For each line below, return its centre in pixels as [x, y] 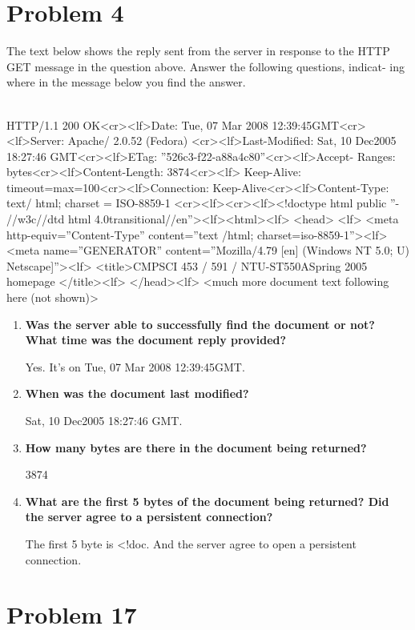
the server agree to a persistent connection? [149, 517]
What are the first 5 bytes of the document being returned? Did [207, 501]
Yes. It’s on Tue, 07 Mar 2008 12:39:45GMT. [135, 366]
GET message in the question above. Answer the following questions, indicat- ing [205, 66]
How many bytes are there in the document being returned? [196, 447]
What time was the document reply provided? [156, 340]
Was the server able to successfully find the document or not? [200, 324]
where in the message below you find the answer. [126, 82]
